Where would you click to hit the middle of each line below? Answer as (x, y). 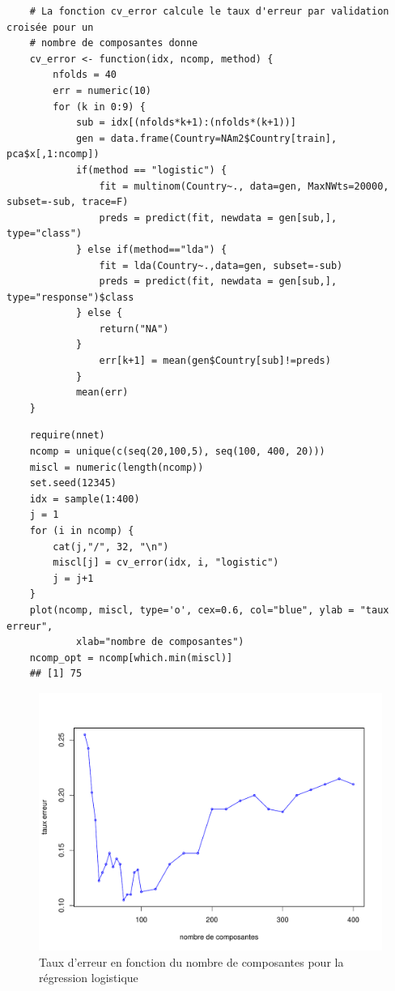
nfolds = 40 (85, 75)
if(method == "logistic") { (151, 170)
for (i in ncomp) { (82, 531)
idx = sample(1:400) (85, 499)
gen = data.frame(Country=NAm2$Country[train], (206, 138)
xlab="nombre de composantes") (160, 642)
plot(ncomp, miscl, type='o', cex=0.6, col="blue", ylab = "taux (209, 610)
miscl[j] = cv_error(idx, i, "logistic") (166, 563)
